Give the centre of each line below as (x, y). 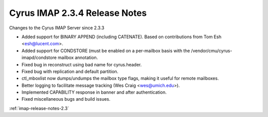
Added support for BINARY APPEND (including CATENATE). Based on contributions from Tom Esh (122, 37)
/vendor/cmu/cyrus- (212, 51)
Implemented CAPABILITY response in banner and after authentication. (94, 92)
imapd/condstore (39, 58)
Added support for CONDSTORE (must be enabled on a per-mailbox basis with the (106, 51)
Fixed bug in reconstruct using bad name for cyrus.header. (82, 64)
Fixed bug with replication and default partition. (70, 71)
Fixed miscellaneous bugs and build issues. (66, 99)
